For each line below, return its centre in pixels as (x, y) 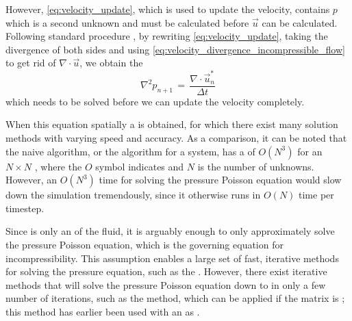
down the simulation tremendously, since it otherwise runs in (133, 195)
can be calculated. (300, 22)
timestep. (25, 208)
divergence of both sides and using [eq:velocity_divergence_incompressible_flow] (175, 49)
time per (316, 195)
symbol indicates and (140, 166)
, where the (58, 166)
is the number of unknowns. (256, 166)
